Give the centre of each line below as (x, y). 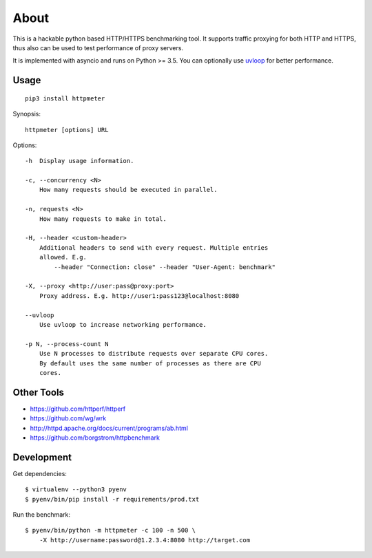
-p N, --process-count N (67, 344)
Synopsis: (27, 114)
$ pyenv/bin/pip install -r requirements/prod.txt (112, 499)
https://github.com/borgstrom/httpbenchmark (95, 438)
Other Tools (39, 392)
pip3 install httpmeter (65, 98)
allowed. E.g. (63, 257)
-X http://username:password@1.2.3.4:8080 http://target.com (145, 540)
